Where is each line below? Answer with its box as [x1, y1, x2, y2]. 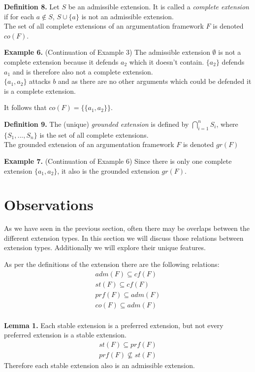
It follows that [4, 102, 47, 112]
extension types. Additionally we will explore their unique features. [4, 242, 206, 253]
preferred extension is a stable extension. [4, 330, 127, 340]
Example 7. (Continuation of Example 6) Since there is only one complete [4, 155, 232, 166]
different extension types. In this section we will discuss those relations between [4, 232, 244, 243]
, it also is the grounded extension [57, 165, 159, 176]
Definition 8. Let [4, 1, 60, 11]
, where [216, 118, 238, 129]
